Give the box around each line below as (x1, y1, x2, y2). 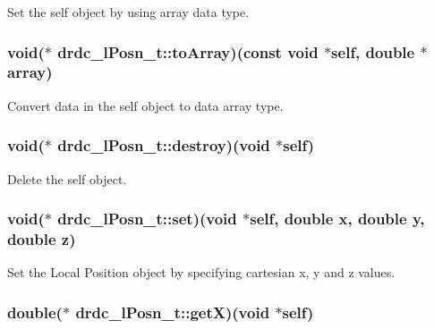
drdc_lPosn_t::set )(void (57, 207, 237, 230)
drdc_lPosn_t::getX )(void (75, 300, 270, 323)
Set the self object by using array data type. (7, 3, 250, 21)
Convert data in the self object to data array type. (7, 96, 284, 114)
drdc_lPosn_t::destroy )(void (57, 134, 270, 156)
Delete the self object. (7, 169, 127, 188)
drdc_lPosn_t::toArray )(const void (57, 40, 319, 63)
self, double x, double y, (250, 207, 425, 230)
